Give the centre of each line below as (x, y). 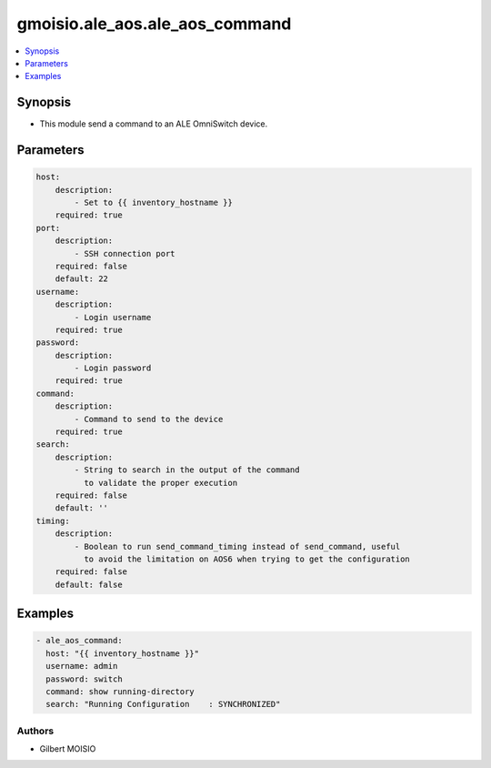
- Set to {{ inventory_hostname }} (154, 203)
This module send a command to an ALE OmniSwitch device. (154, 124)
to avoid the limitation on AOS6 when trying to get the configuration (247, 559)
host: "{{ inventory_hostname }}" (123, 653)
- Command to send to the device (149, 419)
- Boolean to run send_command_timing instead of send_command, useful (237, 546)
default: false (89, 584)
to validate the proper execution (160, 483)
